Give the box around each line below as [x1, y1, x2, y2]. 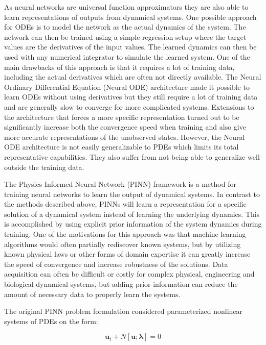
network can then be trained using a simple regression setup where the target [4, 31, 247, 42]
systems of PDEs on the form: [4, 315, 98, 326]
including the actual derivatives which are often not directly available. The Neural [4, 71, 261, 82]
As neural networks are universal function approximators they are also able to [4, 2, 249, 12]
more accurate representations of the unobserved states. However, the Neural [4, 131, 245, 142]
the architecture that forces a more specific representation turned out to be [4, 111, 239, 122]
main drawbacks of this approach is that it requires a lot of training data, [4, 61, 235, 72]
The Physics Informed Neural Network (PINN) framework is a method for [4, 179, 236, 189]
